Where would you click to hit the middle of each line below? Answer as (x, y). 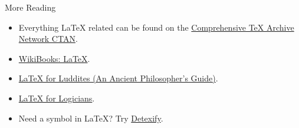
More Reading (30, 7)
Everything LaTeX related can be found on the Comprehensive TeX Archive (156, 27)
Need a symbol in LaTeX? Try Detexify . (91, 118)
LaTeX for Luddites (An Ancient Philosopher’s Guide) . (118, 78)
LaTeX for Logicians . (57, 98)
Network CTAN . (48, 39)
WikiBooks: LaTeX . (54, 58)
